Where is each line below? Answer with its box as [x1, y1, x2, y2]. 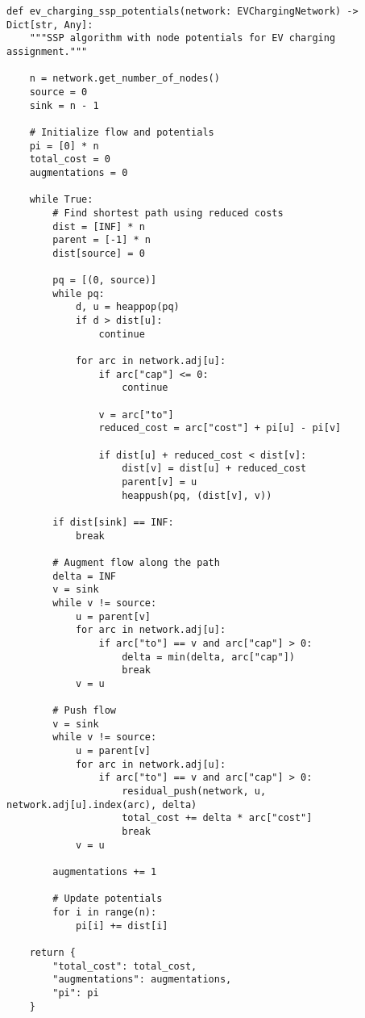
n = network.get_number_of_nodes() [29, 73, 220, 85]
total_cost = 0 [29, 153, 110, 165]
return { [29, 946, 76, 958]
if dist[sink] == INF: [52, 516, 174, 528]
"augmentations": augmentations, [52, 974, 232, 986]
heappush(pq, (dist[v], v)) [122, 489, 272, 501]
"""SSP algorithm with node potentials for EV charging [29, 32, 336, 44]
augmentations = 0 [29, 166, 128, 178]
